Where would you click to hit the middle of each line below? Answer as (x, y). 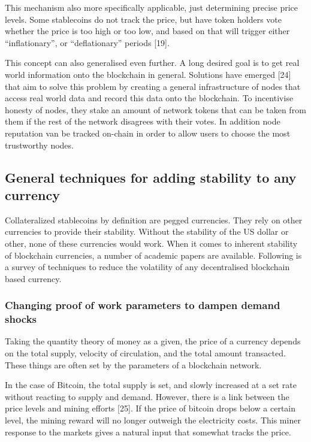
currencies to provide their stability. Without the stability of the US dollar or (147, 231)
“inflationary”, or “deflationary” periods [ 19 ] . (87, 42)
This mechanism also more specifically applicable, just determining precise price (152, 7)
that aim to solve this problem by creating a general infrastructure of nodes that (153, 86)
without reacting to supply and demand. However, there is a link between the (147, 396)
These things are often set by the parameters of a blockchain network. (133, 364)
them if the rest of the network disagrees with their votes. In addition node (143, 121)
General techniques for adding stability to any (151, 177)
